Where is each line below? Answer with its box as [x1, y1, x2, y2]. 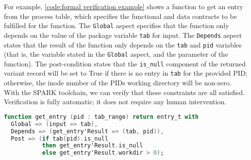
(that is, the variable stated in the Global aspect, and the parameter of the [4, 49, 228, 59]
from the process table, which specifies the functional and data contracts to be [4, 11, 237, 21]
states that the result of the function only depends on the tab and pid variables [4, 39, 242, 49]
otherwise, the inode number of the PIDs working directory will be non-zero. [4, 78, 232, 88]
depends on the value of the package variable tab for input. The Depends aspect [4, 30, 242, 40]
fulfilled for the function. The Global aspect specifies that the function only [4, 20, 229, 31]
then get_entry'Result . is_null [42, 142, 143, 149]
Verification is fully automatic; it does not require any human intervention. [4, 96, 227, 107]
